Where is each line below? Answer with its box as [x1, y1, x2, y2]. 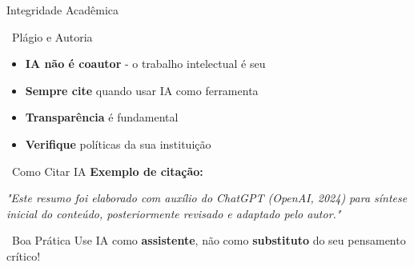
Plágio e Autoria [11, 28, 93, 45]
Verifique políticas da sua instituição [25, 135, 211, 152]
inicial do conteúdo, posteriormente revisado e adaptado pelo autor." [6, 205, 341, 221]
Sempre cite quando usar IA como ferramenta [25, 82, 259, 98]
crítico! [6, 247, 41, 264]
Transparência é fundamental [25, 109, 179, 126]
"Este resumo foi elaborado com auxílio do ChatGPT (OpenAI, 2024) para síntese [6, 189, 408, 206]
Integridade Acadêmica [6, 2, 119, 18]
